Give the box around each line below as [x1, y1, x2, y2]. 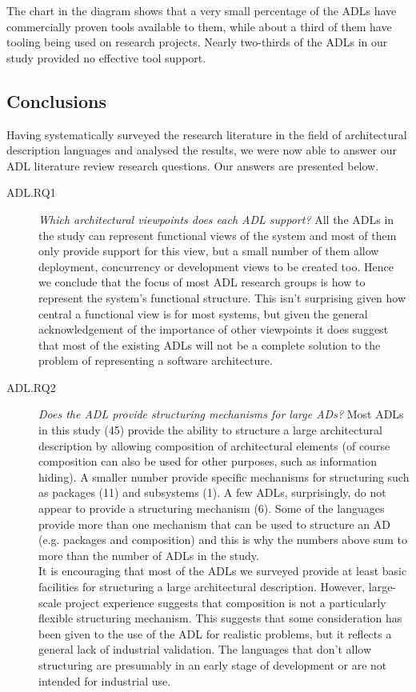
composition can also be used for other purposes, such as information [38, 453, 378, 470]
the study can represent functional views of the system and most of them [38, 226, 397, 243]
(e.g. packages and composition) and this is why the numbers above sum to [38, 531, 407, 548]
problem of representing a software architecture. [38, 352, 273, 369]
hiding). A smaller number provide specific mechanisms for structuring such [38, 468, 410, 485]
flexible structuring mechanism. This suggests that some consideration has [38, 610, 402, 626]
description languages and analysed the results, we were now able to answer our [6, 142, 397, 158]
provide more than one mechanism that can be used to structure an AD [38, 515, 391, 532]
